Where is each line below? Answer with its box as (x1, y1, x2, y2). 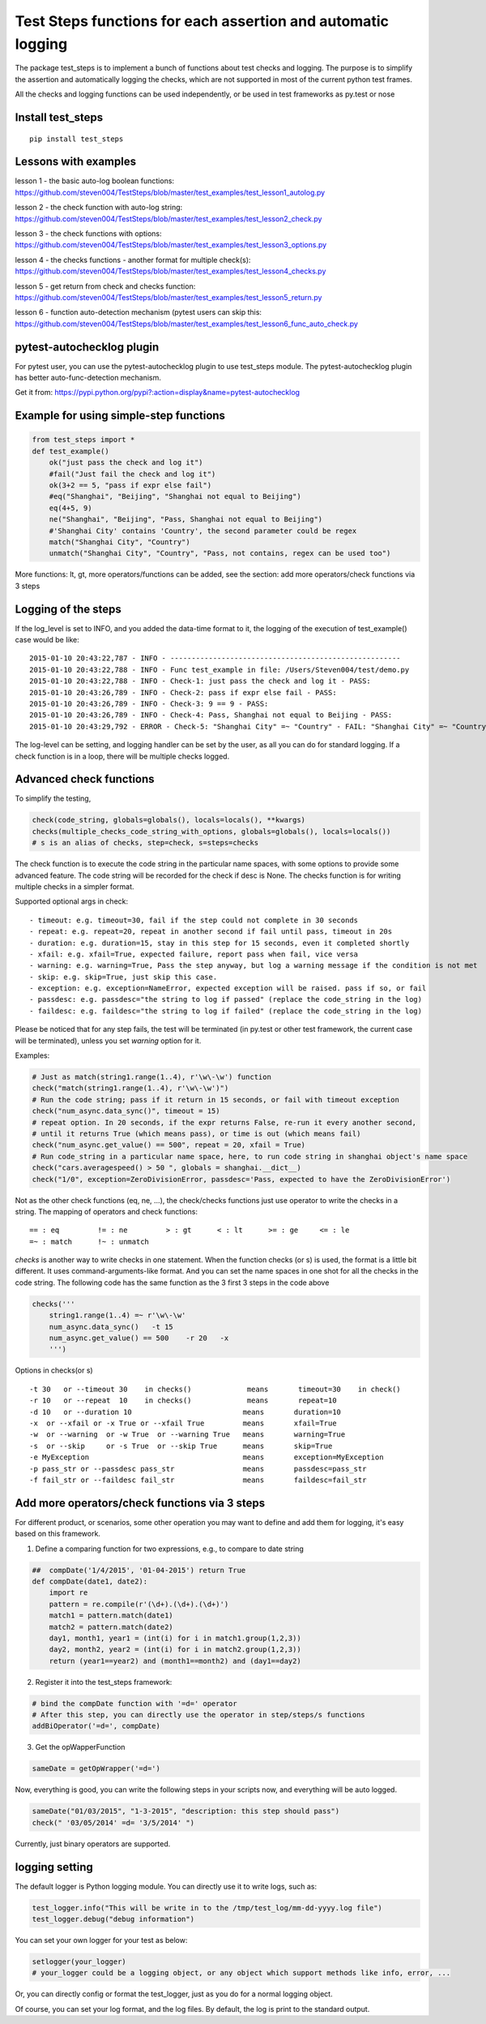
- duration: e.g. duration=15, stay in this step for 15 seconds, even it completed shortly (29, 938, 410, 948)
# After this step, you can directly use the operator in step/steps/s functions (32, 1710, 366, 1720)
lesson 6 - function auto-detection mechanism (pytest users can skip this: (15, 307, 262, 317)
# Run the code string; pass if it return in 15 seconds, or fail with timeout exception (32, 1095, 400, 1104)
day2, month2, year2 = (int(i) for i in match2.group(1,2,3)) (49, 1645, 301, 1654)
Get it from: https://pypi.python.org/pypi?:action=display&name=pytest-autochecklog (15, 388, 300, 397)
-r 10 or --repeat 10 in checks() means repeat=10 (29, 1396, 337, 1405)
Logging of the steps (15, 602, 122, 616)
